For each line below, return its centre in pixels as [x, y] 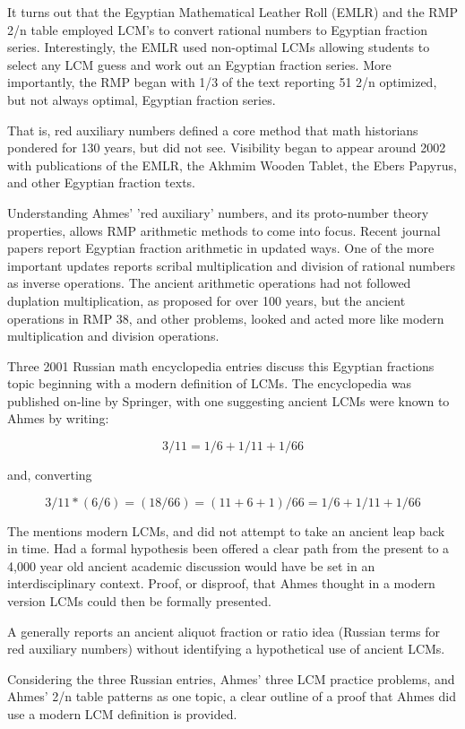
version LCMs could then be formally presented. [139, 601]
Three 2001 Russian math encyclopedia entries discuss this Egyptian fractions [221, 365]
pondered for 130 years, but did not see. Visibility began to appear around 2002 [227, 148]
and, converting [50, 475]
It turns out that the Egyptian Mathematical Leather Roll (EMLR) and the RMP [233, 12]
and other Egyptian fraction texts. [101, 182]
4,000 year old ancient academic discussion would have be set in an [191, 565]
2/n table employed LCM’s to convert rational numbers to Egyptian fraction [217, 29]
